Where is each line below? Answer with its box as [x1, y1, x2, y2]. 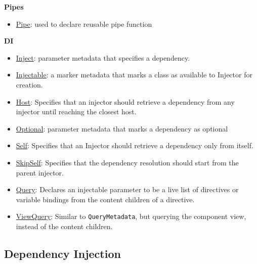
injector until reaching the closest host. [16, 106, 137, 117]
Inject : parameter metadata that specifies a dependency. [16, 52, 190, 63]
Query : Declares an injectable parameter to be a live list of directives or [16, 184, 239, 195]
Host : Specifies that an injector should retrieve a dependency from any [16, 96, 235, 107]
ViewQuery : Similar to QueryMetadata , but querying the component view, [16, 211, 246, 222]
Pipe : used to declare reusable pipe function [16, 18, 152, 29]
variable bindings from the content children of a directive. [16, 194, 195, 204]
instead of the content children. [16, 221, 113, 231]
